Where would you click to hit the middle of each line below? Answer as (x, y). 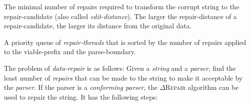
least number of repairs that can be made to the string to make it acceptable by (123, 77)
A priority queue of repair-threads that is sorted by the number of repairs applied (125, 42)
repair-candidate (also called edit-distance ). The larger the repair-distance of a (120, 16)
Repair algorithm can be (202, 87)
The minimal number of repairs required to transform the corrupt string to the (122, 6)
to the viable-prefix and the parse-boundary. (70, 52)
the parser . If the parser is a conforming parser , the (81, 87)
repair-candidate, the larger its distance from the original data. (98, 26)
